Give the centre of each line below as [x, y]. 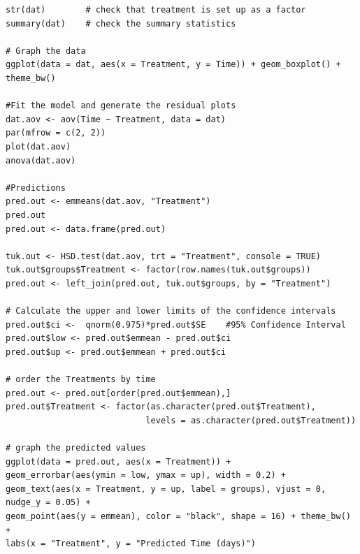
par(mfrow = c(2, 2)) [56, 133]
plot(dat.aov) [38, 146]
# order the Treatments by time [81, 380]
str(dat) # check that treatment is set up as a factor [156, 10]
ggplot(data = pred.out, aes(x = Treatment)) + [118, 461]
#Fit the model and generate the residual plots [121, 106]
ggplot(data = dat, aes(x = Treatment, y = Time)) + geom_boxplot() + [173, 65]
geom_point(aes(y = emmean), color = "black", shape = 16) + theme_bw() [178, 516]
